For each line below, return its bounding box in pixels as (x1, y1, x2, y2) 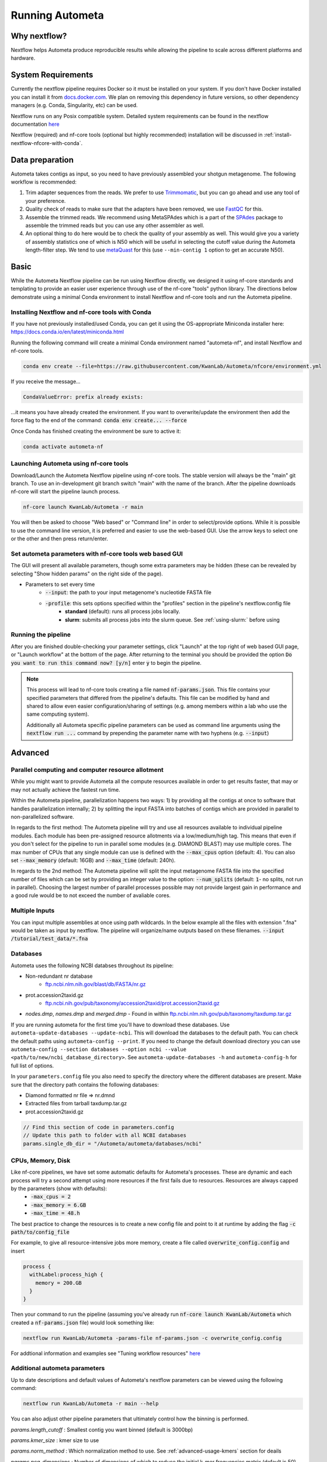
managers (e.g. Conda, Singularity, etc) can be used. (11, 102, 138, 109)
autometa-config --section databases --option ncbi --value (11, 1046, 187, 1053)
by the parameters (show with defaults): (11, 1185, 107, 1192)
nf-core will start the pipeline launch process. (11, 488, 120, 495)
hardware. (11, 54, 36, 61)
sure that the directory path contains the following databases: (11, 1081, 159, 1088)
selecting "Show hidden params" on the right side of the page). (11, 570, 163, 577)
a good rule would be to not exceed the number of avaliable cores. (11, 892, 171, 899)
